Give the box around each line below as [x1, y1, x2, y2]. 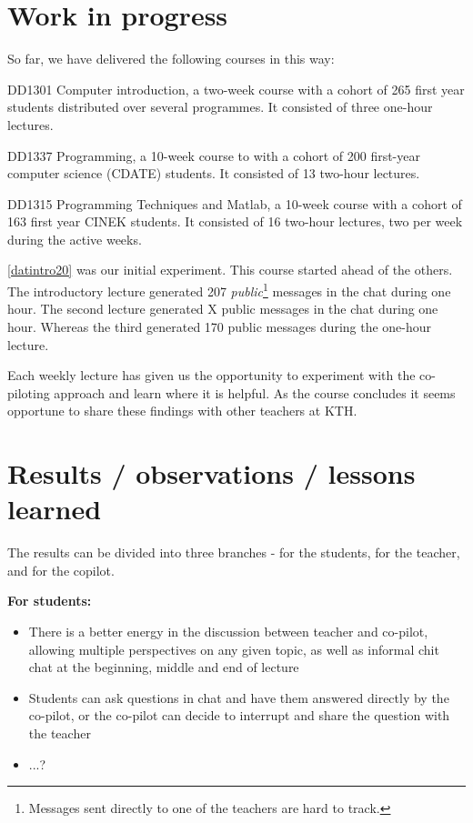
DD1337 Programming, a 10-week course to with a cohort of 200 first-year [7, 146, 420, 165]
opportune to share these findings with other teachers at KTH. [7, 401, 357, 420]
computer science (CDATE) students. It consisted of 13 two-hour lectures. [7, 164, 420, 183]
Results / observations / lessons [7, 455, 416, 492]
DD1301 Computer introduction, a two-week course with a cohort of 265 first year [7, 79, 465, 98]
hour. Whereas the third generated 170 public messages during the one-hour [7, 316, 432, 336]
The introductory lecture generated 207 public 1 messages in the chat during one [7, 279, 451, 300]
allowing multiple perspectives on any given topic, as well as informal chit [28, 639, 439, 658]
